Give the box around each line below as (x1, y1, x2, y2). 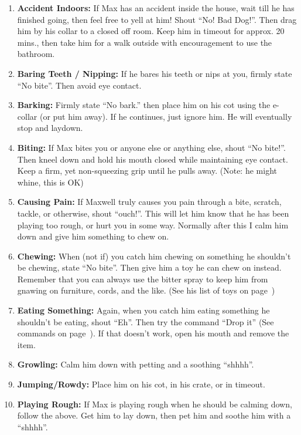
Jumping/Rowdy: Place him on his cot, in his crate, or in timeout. (17, 378, 265, 390)
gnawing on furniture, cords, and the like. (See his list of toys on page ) (17, 284, 275, 296)
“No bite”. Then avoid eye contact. (17, 79, 142, 91)
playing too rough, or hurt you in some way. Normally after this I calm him (17, 218, 289, 231)
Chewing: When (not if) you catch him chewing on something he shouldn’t (17, 249, 291, 262)
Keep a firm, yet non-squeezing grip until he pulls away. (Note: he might (17, 164, 277, 177)
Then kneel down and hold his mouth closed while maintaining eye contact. (17, 153, 288, 165)
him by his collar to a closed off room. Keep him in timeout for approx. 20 (17, 25, 285, 37)
